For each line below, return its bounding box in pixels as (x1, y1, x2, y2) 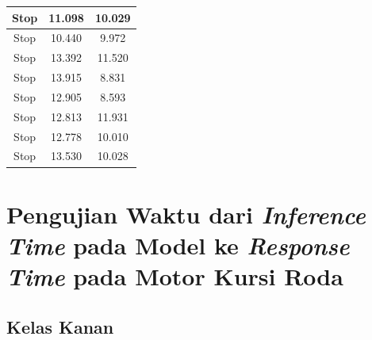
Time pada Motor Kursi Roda (6, 260, 343, 293)
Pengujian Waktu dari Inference (6, 197, 366, 231)
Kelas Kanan (6, 314, 114, 338)
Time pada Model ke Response (6, 228, 350, 262)
